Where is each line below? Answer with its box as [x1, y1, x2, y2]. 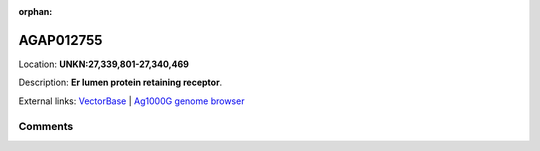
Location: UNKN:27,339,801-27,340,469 [18, 58, 190, 70]
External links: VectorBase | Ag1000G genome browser [18, 95, 245, 107]
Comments [18, 120, 74, 134]
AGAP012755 [18, 31, 103, 49]
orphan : [18, 6, 53, 17]
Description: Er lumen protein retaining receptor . [18, 76, 223, 89]
